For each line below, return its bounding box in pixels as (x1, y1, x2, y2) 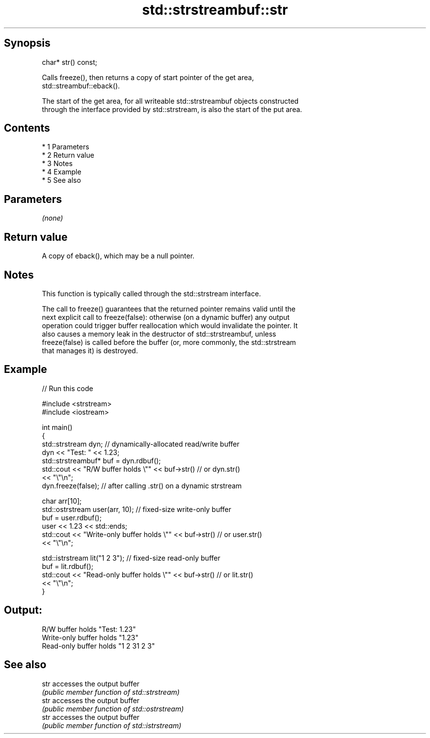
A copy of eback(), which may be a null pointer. (42, 252, 195, 260)
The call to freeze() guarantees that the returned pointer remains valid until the (42, 304, 296, 313)
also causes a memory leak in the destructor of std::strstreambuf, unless (42, 329, 276, 338)
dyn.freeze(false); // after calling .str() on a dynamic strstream (42, 481, 242, 490)
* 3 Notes (42, 159, 73, 168)
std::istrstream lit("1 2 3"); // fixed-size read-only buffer (42, 553, 220, 562)
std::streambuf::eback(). (42, 81, 120, 90)
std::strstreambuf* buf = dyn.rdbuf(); (42, 456, 161, 465)
